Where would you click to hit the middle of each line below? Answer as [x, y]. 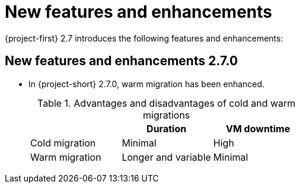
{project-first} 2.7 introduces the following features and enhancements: [144, 38]
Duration [167, 128]
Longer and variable [166, 157]
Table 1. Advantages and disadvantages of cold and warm [166, 103]
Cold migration [63, 143]
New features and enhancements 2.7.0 [122, 61]
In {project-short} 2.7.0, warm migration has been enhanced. [147, 84]
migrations [167, 115]
